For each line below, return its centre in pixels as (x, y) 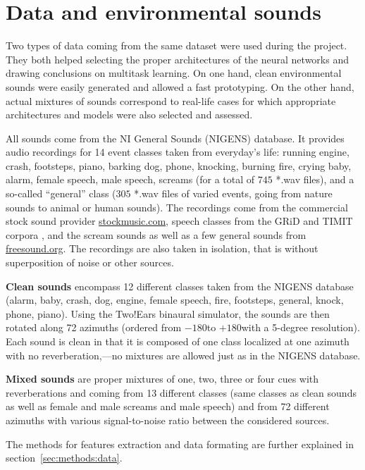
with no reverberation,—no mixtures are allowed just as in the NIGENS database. (183, 355)
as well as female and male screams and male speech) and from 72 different (168, 406)
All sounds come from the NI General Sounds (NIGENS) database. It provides (175, 138)
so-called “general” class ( (61, 193)
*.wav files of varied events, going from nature (233, 193)
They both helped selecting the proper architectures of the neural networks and (177, 59)
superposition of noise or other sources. (90, 262)
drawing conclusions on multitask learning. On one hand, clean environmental (174, 73)
